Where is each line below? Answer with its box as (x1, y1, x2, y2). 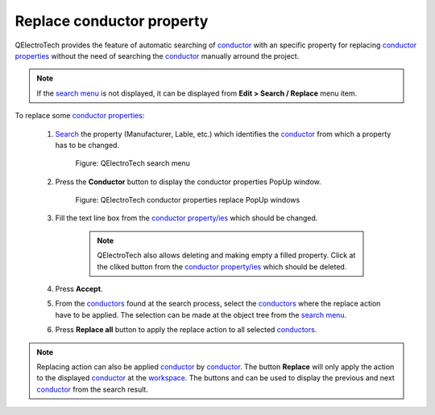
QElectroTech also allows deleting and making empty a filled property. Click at (97, 250, 356, 261)
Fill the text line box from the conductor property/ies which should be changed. (55, 213, 318, 223)
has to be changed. (55, 140, 120, 150)
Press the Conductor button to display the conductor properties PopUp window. (55, 177, 321, 187)
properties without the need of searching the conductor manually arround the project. (14, 51, 300, 60)
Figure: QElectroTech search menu (75, 158, 191, 168)
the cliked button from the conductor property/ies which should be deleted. (97, 261, 347, 271)
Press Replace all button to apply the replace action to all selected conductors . (55, 325, 317, 335)
